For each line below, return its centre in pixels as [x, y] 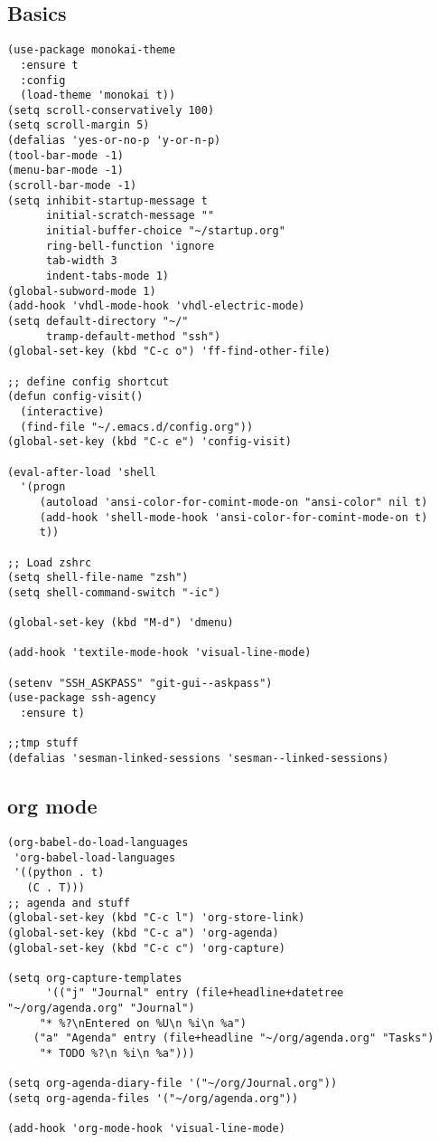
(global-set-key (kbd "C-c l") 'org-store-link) [156, 918]
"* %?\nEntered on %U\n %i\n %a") [143, 1023]
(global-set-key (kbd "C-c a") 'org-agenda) [143, 933]
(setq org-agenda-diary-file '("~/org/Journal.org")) [173, 1084]
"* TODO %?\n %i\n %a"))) [117, 1054]
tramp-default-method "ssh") [133, 336]
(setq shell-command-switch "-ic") [114, 592]
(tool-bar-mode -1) [65, 155]
